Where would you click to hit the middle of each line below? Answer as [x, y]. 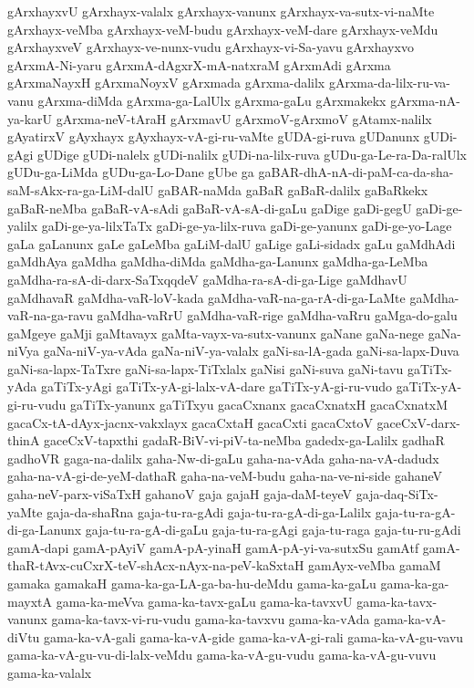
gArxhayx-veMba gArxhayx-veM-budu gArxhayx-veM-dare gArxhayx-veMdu [223, 29]
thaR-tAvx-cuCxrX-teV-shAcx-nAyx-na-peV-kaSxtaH [156, 565]
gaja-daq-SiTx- [397, 494]
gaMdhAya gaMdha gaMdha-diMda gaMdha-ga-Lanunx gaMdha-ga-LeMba [218, 261]
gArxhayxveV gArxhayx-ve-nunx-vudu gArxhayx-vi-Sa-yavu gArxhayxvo [211, 47]
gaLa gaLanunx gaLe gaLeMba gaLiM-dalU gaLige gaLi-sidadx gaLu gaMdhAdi [232, 243]
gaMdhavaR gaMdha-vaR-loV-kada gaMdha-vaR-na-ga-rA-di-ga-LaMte [206, 297]
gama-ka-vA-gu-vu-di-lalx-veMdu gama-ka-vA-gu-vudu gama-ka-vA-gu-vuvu [222, 655]
